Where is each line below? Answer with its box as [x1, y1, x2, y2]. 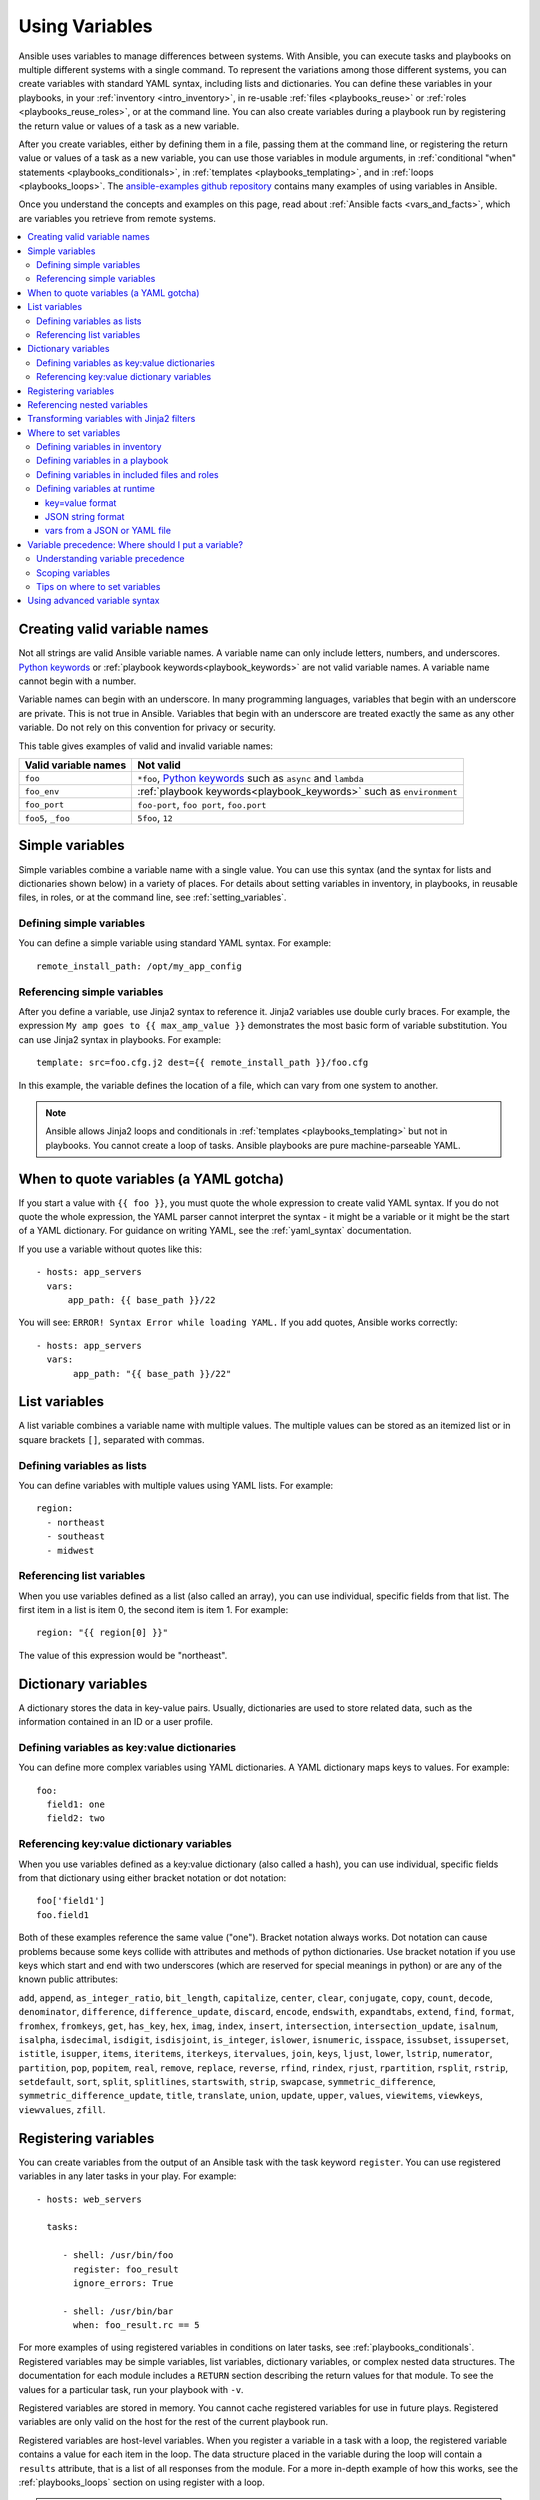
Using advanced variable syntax [27, 595, 160, 607]
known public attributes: [18, 1973, 119, 1985]
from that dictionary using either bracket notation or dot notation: [18, 1872, 287, 1884]
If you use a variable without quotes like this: [18, 1243, 203, 1255]
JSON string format [45, 511, 125, 523]
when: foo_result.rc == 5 [73, 2320, 200, 2331]
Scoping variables [36, 566, 110, 579]
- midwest [46, 1545, 95, 1556]
